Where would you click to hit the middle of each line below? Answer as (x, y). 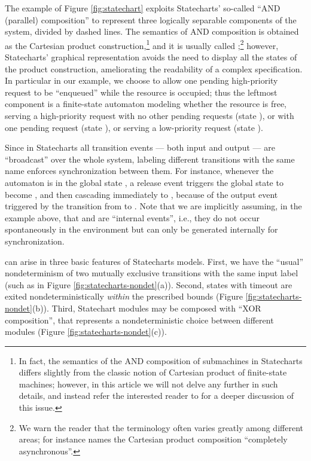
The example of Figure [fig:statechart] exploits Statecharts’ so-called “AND (143, 8)
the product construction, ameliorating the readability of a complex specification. (154, 68)
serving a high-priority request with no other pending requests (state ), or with (150, 115)
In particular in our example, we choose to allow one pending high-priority (141, 80)
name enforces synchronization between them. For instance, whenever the (139, 171)
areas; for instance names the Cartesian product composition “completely (153, 439)
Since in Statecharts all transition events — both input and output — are (140, 147)
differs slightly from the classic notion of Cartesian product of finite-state (153, 372)
